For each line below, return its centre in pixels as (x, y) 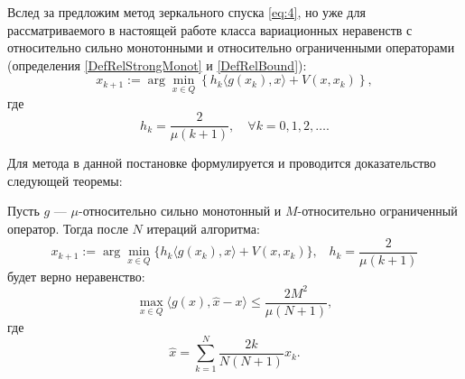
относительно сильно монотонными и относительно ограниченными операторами (231, 47)
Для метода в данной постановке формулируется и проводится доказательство (222, 163)
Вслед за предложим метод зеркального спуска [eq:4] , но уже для (186, 12)
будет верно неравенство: (76, 276)
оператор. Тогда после (68, 229)
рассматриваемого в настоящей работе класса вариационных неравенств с (210, 29)
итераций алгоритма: (203, 229)
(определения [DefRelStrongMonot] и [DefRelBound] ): (157, 65)
